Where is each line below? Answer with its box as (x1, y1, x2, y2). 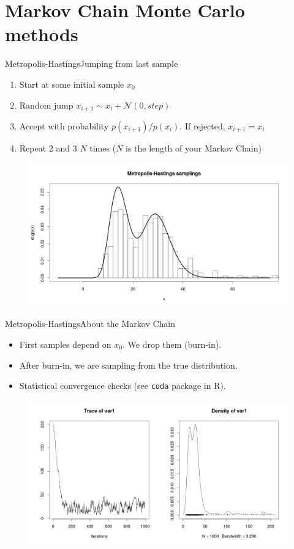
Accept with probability (19, 119, 109, 132)
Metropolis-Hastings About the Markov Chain (5, 317, 176, 330)
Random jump (19, 98, 73, 111)
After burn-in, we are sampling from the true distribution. (19, 358, 238, 371)
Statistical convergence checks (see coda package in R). (19, 379, 226, 392)
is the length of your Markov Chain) (126, 141, 262, 154)
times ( (89, 141, 116, 154)
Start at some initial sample (19, 77, 124, 90)
